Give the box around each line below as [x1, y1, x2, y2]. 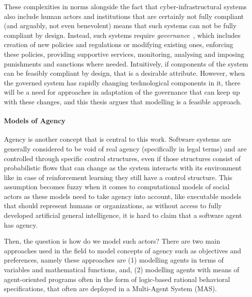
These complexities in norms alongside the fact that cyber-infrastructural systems [4, 1, 247, 11]
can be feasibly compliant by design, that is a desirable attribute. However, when [4, 68, 245, 78]
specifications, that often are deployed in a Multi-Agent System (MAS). [4, 283, 217, 294]
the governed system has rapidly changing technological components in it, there [4, 77, 240, 87]
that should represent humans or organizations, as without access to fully [4, 200, 222, 211]
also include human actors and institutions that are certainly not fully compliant [4, 11, 244, 21]
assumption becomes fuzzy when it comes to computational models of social [4, 181, 230, 192]
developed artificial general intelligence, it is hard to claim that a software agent [4, 210, 242, 220]
